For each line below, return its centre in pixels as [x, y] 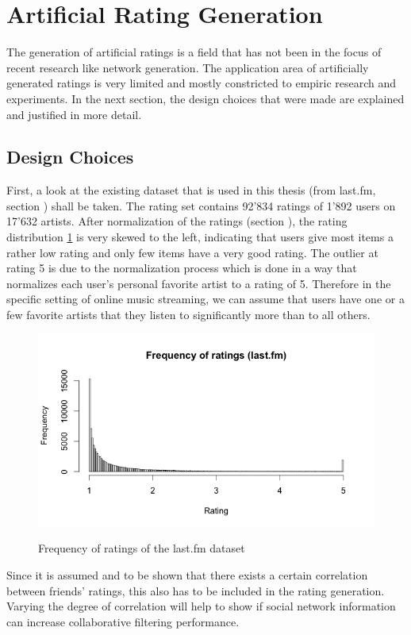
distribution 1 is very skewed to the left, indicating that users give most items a [200, 237]
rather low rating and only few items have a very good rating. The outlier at [192, 252]
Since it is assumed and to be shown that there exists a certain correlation [187, 575]
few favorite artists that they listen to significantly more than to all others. [188, 315]
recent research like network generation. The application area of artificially [188, 67]
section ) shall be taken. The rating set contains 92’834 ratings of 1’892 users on [201, 205]
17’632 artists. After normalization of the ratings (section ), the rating [177, 221]
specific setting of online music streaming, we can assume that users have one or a [205, 299]
